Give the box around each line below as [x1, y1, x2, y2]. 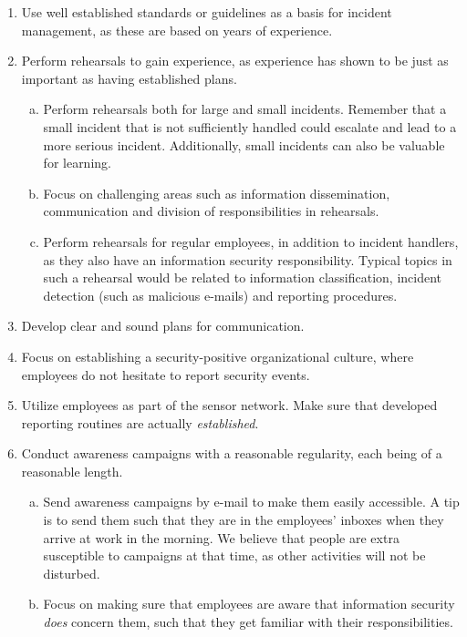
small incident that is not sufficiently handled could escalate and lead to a [43, 117, 457, 136]
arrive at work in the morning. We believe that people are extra [43, 528, 400, 547]
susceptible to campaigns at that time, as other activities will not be [43, 546, 426, 565]
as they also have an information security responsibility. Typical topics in [43, 250, 452, 269]
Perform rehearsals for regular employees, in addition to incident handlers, [43, 231, 459, 251]
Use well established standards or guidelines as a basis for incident [21, 3, 392, 21]
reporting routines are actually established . [21, 413, 259, 432]
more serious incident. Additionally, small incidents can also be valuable [43, 135, 445, 154]
